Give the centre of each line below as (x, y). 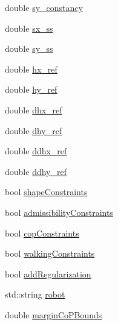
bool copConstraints (42, 233)
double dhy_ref (34, 130)
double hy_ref (31, 89)
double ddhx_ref (36, 151)
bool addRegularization (48, 273)
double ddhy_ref (36, 171)
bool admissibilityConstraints (59, 212)
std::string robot (35, 294)
